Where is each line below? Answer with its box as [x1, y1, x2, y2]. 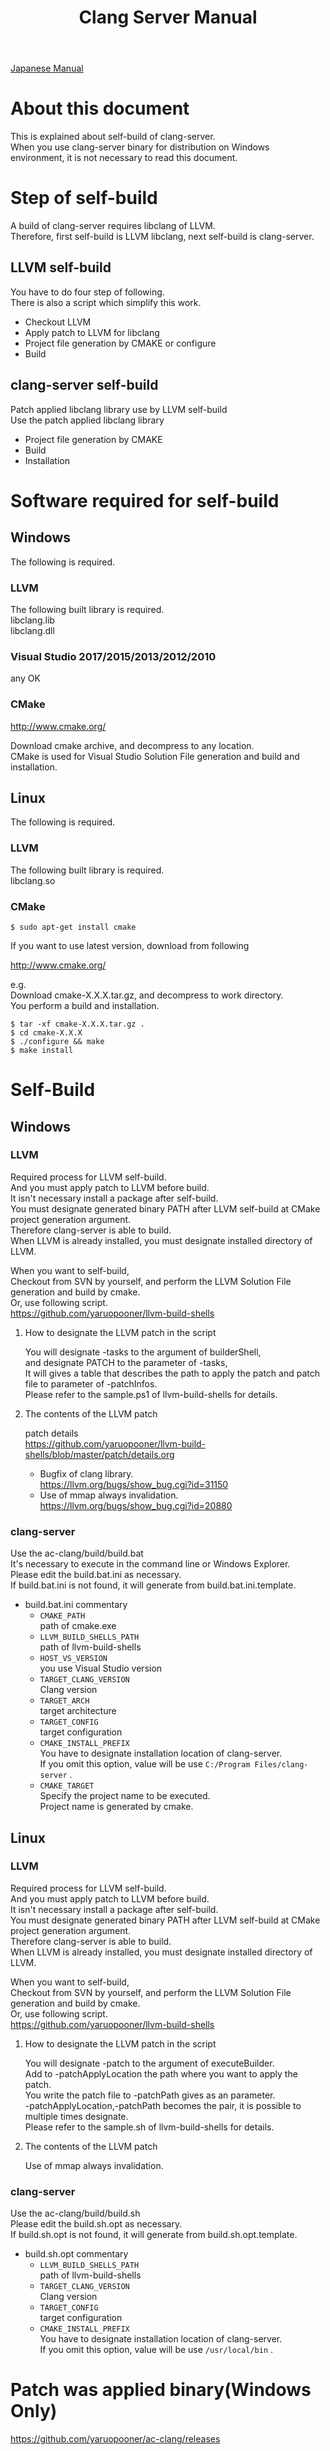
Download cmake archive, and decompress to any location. [10, 739, 255, 751]
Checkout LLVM [24, 316, 92, 328]
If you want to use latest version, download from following [10, 939, 250, 951]
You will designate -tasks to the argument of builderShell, [24, 1346, 262, 1358]
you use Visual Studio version [39, 1662, 163, 1675]
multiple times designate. [24, 2110, 129, 2122]
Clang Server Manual [78, 6, 258, 29]
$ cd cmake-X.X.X [10, 1027, 83, 1038]
